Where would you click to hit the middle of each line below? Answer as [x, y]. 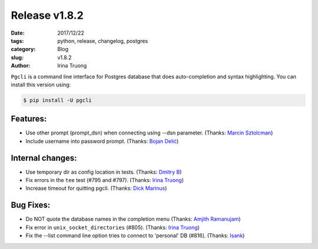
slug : [17, 57]
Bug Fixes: [31, 205]
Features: [29, 119]
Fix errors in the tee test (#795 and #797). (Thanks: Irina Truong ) [105, 180]
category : [23, 49]
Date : [18, 33]
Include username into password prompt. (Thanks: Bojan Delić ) [102, 141]
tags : [17, 41]
